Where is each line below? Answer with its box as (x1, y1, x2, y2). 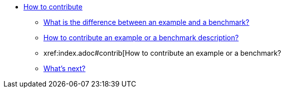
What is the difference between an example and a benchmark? (43, 18, 250, 26)
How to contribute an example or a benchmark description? (43, 33, 239, 42)
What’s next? (43, 64, 86, 73)
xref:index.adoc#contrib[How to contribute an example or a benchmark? (43, 49, 282, 57)
